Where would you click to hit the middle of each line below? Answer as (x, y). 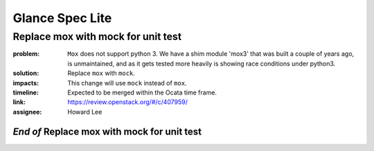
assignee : (27, 112)
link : (19, 102)
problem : (26, 54)
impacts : (26, 83)
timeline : (26, 92)
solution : (26, 73)
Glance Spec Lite (62, 18)
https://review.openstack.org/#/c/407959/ (128, 102)
